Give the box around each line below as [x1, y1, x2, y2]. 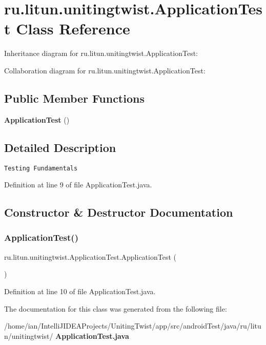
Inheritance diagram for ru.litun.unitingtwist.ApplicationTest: [4, 48, 198, 59]
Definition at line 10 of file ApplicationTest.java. [4, 285, 156, 296]
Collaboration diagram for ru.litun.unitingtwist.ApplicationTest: [4, 65, 206, 75]
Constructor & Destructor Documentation [4, 204, 233, 220]
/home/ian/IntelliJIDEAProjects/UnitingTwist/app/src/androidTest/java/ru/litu [4, 320, 261, 331]
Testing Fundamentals [4, 164, 78, 172]
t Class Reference [4, 18, 130, 39]
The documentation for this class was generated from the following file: [4, 303, 227, 314]
